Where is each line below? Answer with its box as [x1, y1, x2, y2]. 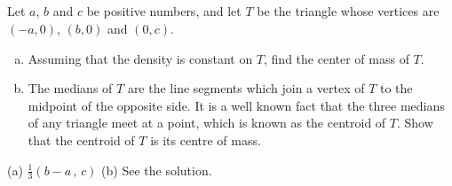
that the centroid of [28, 130, 135, 149]
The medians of [28, 79, 113, 97]
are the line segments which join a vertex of [127, 79, 365, 97]
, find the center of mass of [264, 49, 409, 67]
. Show [396, 113, 433, 132]
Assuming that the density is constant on [28, 49, 253, 67]
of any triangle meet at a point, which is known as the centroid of [28, 113, 386, 132]
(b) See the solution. [101, 160, 212, 179]
